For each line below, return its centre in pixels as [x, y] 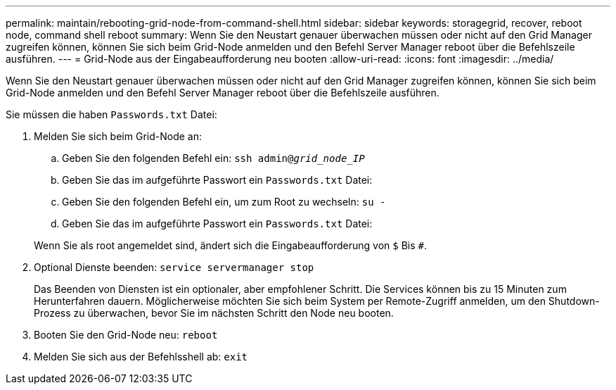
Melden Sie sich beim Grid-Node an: [118, 136]
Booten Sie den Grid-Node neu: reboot [126, 335]
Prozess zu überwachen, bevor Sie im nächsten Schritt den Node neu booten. [214, 313]
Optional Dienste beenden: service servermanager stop [174, 267]
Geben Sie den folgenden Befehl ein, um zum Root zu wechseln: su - [224, 202]
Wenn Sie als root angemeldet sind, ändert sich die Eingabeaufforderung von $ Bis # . [230, 245]
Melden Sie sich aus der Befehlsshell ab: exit [141, 357]
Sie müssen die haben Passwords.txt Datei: [111, 114]
